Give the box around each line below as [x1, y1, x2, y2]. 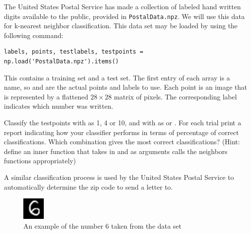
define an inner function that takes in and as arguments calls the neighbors [4, 146, 228, 156]
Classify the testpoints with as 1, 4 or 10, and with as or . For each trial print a [4, 117, 241, 127]
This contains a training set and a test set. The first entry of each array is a [4, 72, 230, 82]
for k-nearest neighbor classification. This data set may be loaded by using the [4, 20, 238, 31]
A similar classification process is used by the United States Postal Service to [4, 172, 234, 182]
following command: [4, 30, 64, 40]
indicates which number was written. [4, 101, 113, 111]
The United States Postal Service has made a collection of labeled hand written [4, 1, 241, 11]
